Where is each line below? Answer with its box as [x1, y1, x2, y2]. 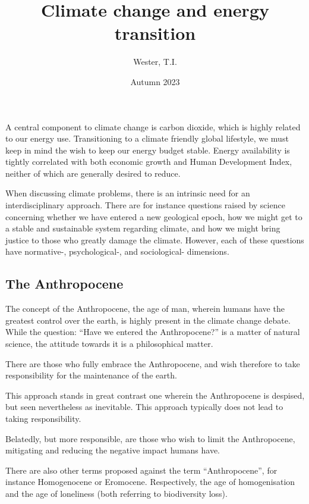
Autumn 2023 [130, 75, 180, 87]
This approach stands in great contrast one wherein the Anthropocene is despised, [5, 389, 305, 401]
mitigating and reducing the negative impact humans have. [5, 444, 220, 456]
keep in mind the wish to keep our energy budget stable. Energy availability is [5, 143, 290, 156]
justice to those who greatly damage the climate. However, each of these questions [5, 233, 304, 246]
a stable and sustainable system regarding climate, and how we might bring [5, 222, 280, 234]
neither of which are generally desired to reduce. [5, 167, 181, 179]
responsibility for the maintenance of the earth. [5, 369, 177, 381]
